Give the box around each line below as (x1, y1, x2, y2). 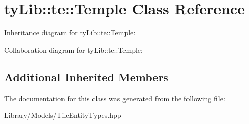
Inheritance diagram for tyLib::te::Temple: (4, 27, 136, 38)
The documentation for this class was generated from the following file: (4, 93, 225, 103)
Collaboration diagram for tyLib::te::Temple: (4, 44, 143, 55)
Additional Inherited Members (4, 69, 168, 85)
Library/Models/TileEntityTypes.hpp (4, 110, 121, 120)
